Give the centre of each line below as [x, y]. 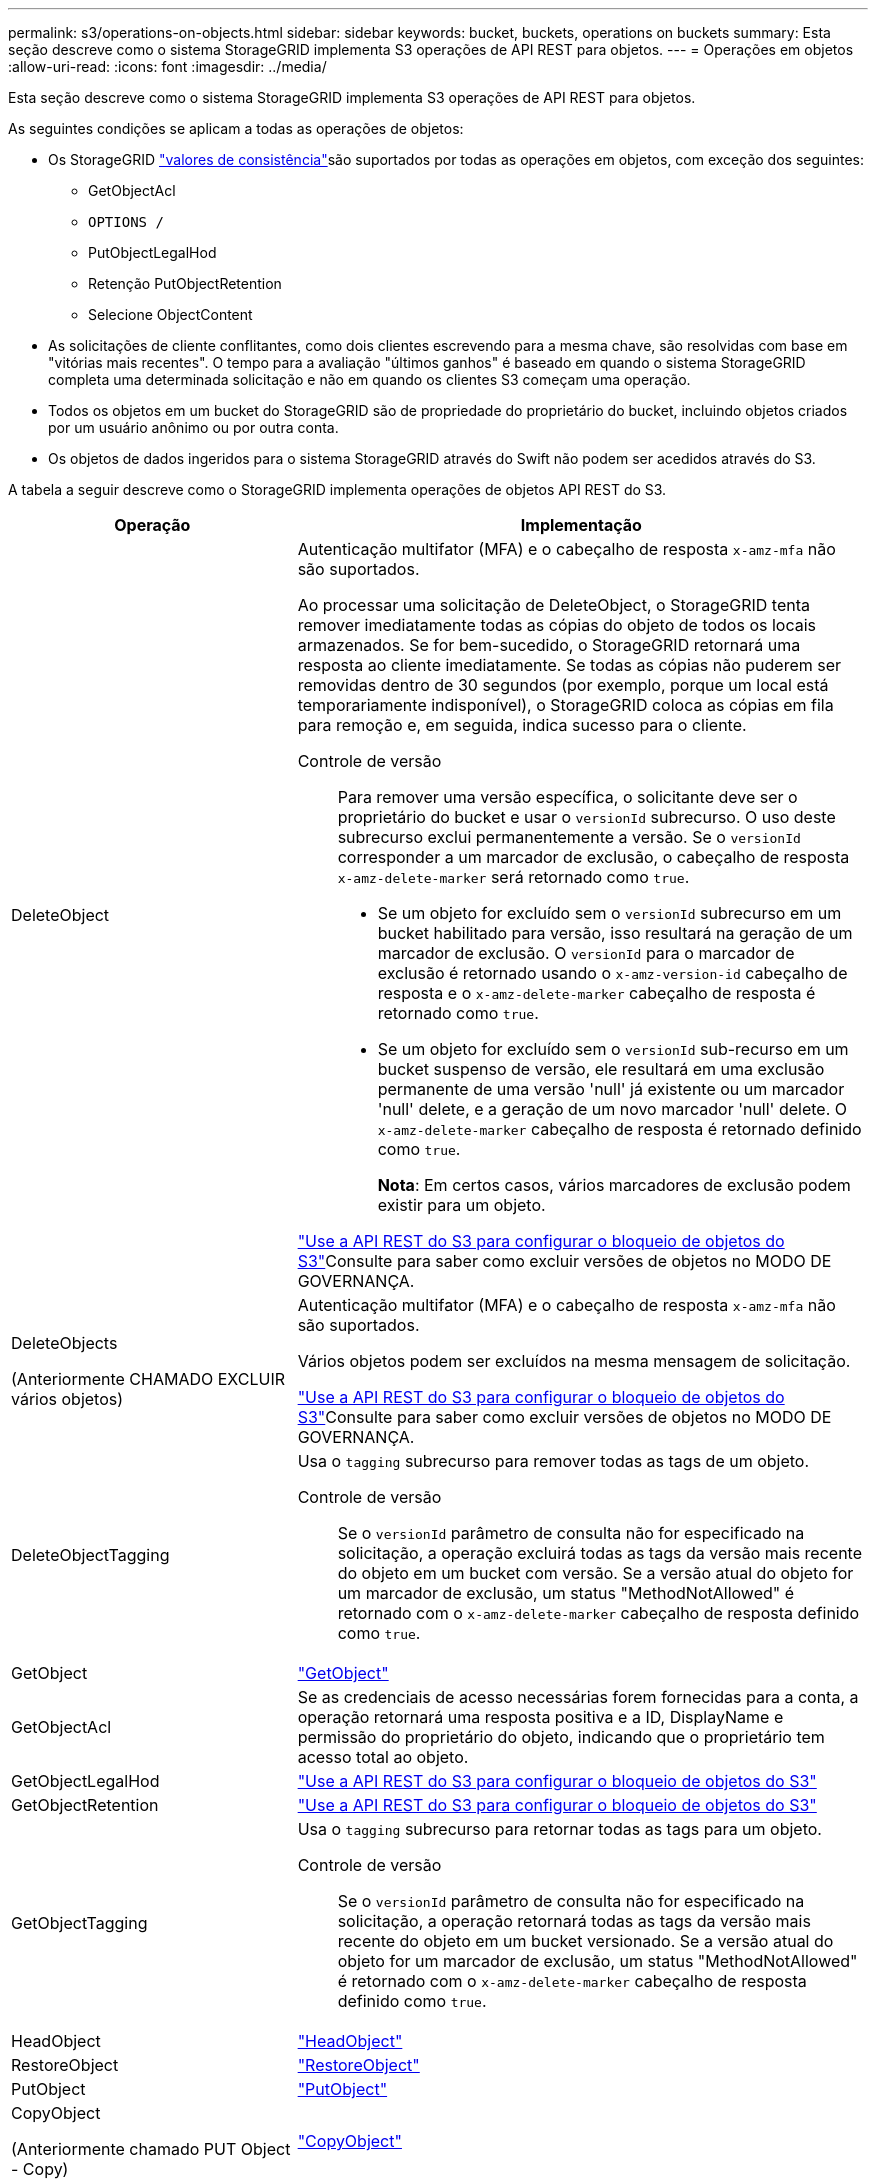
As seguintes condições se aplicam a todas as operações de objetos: [236, 128]
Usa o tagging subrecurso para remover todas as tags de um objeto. [553, 1461]
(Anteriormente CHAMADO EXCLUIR [148, 1379]
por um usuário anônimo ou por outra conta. [193, 427]
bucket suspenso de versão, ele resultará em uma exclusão [601, 1069]
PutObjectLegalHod [152, 252]
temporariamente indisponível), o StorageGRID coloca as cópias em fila [565, 705]
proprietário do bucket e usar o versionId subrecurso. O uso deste [586, 817]
